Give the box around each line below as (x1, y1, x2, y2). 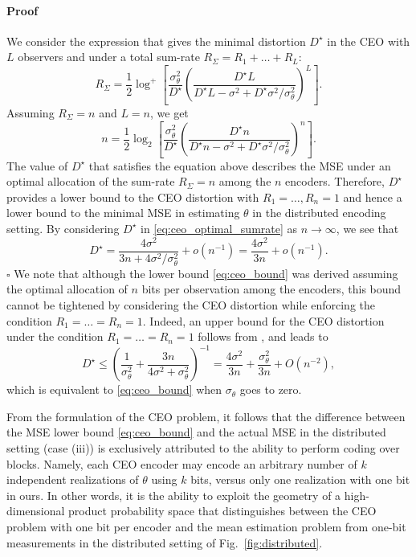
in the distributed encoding (252, 204, 386, 221)
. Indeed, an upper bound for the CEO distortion (142, 312, 385, 329)
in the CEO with (327, 32, 410, 49)
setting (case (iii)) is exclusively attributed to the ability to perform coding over (6, 440, 400, 457)
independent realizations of (6, 471, 139, 488)
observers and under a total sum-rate (18, 48, 200, 65)
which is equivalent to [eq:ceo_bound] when (6, 381, 222, 398)
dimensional (6, 502, 65, 519)
